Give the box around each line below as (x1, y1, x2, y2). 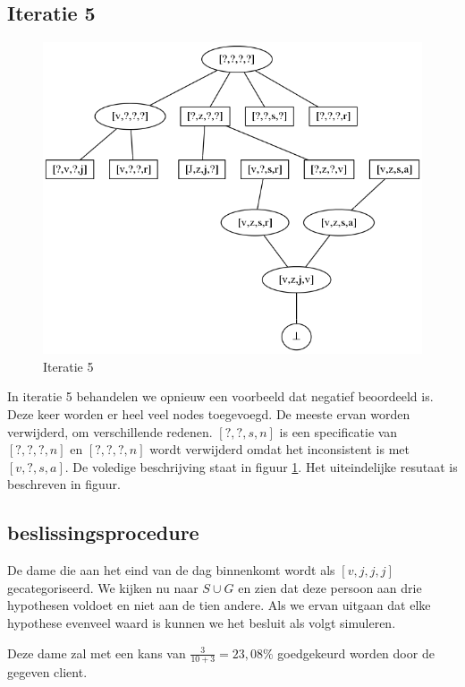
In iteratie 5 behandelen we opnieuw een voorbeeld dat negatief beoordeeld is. (7, 387, 434, 406)
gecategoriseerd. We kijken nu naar (7, 578, 199, 597)
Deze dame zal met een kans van (7, 643, 186, 662)
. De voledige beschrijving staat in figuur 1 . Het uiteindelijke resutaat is (64, 457, 458, 476)
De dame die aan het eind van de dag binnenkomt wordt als (7, 561, 335, 580)
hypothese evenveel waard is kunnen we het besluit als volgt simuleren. (7, 614, 396, 632)
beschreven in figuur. (7, 475, 121, 494)
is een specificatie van (279, 422, 398, 441)
